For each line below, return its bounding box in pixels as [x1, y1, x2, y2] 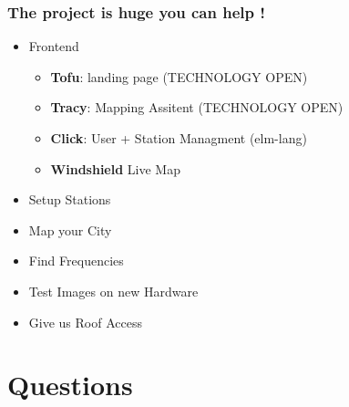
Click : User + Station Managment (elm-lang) [50, 129, 307, 147]
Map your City [28, 220, 112, 239]
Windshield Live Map [50, 159, 180, 178]
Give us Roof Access [28, 312, 142, 331]
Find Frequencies [28, 251, 124, 270]
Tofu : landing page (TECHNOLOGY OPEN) [50, 67, 308, 86]
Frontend [28, 37, 79, 56]
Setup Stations [28, 190, 111, 209]
